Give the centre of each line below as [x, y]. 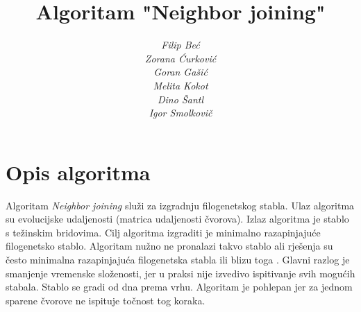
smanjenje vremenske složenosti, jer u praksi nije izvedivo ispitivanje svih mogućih [180, 273]
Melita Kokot [180, 85]
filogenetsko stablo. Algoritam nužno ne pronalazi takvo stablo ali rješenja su [169, 246]
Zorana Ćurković [180, 58]
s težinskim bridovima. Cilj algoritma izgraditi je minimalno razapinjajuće [163, 232]
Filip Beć [180, 45]
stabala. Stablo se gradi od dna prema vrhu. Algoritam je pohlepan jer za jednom [179, 287]
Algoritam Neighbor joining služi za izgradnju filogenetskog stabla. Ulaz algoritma [180, 205]
